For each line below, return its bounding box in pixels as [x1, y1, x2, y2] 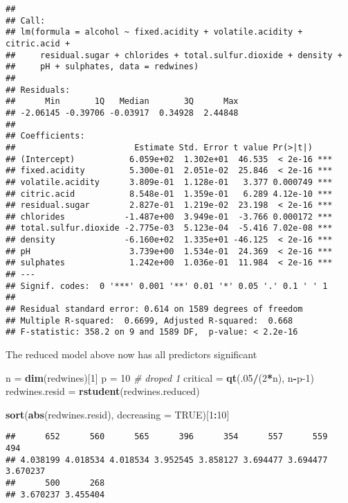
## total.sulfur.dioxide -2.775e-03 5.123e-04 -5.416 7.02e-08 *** [6, 223, 333, 233]
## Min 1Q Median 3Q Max [6, 96, 239, 107]
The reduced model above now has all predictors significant [6, 347, 257, 362]
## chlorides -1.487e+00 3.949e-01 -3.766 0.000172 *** [6, 211, 333, 222]
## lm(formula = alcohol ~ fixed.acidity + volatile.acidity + [6, 27, 303, 37]
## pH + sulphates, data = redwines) [6, 62, 199, 72]
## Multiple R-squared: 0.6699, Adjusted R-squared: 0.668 [6, 315, 293, 326]
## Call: [6, 15, 46, 26]
